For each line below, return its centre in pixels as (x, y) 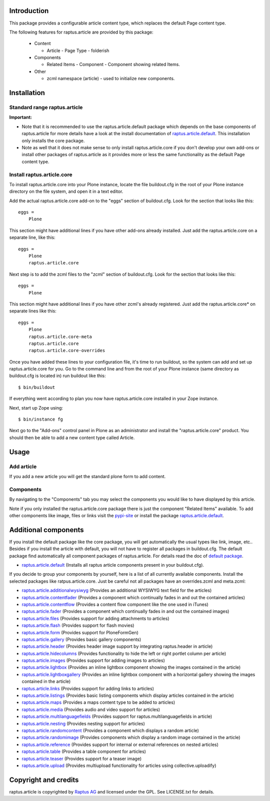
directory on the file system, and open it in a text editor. (66, 191)
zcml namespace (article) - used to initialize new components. (111, 79)
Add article (23, 467)
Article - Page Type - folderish (78, 51)
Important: (20, 117)
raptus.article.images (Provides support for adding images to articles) (93, 660)
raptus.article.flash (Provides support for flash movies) (78, 625)
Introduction (29, 11)
